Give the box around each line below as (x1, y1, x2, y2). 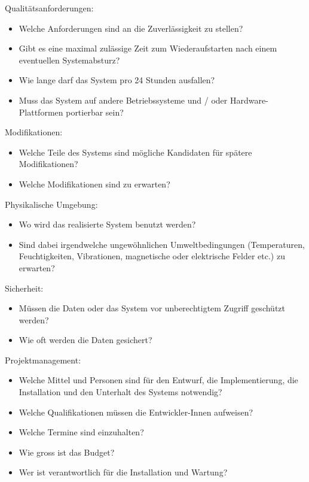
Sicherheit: (5, 281, 44, 294)
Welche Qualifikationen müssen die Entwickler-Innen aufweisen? (19, 405, 253, 418)
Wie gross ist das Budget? (19, 445, 115, 458)
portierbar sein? (66, 105, 124, 118)
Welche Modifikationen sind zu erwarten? (19, 177, 170, 190)
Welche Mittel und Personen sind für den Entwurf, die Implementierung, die (19, 374, 298, 386)
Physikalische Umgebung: (5, 198, 98, 210)
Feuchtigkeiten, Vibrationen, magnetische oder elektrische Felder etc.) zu (19, 250, 285, 262)
